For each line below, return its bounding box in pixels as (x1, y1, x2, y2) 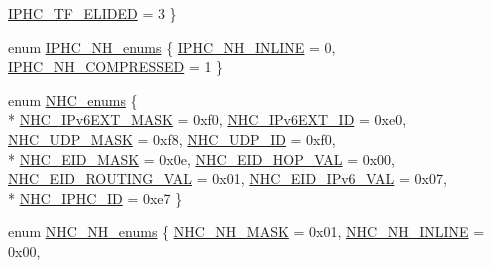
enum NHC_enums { (8, 89, 138, 110)
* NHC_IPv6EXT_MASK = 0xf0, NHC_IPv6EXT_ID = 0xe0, (8, 109, 407, 130)
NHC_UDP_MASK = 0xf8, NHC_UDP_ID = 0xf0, (8, 128, 336, 149)
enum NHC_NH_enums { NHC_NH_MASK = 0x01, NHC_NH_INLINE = (8, 221, 485, 242)
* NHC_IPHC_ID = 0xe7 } (8, 187, 183, 208)
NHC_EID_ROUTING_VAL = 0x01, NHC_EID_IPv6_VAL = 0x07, (8, 168, 447, 189)
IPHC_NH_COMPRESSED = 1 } (8, 56, 224, 77)
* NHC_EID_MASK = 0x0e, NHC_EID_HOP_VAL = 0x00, (8, 148, 395, 169)
